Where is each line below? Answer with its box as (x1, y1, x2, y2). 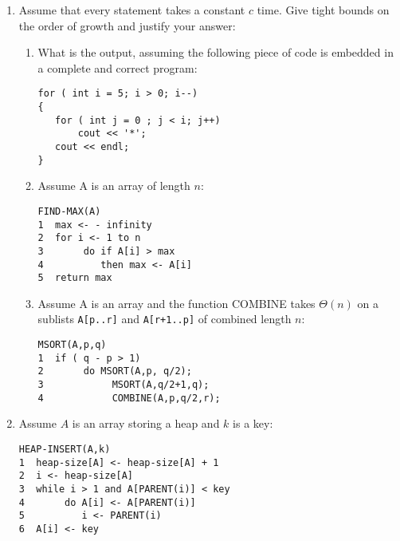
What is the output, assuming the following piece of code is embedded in (37, 44, 394, 61)
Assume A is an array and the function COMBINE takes (37, 294, 316, 311)
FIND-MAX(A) (37, 205, 101, 217)
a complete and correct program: (37, 59, 198, 76)
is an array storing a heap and (72, 415, 220, 432)
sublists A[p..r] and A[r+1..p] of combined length (37, 310, 292, 327)
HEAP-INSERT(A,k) (18, 443, 111, 455)
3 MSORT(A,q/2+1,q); (37, 379, 210, 391)
